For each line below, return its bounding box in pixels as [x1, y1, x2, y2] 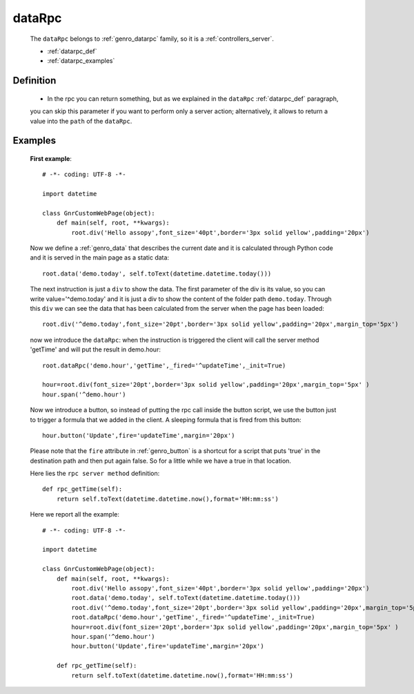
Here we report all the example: [30, 510, 120, 519]
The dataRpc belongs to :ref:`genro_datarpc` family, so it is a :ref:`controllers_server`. [30, 35, 274, 43]
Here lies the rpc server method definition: [30, 470, 160, 478]
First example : [30, 154, 72, 162]
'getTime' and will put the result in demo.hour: [30, 345, 161, 354]
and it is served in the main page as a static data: [30, 253, 169, 262]
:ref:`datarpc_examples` [47, 57, 115, 65]
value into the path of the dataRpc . [30, 117, 132, 125]
